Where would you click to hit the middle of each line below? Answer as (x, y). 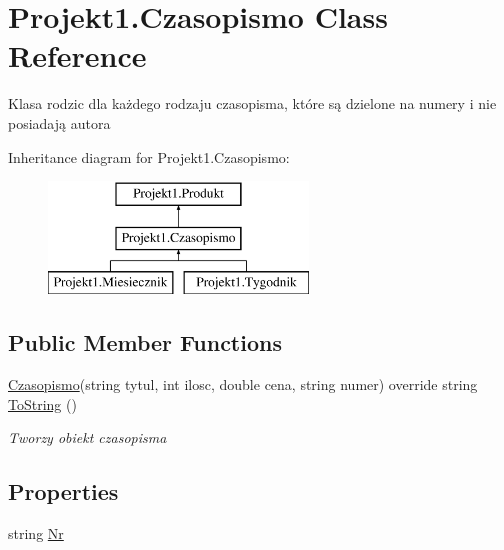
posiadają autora (59, 122)
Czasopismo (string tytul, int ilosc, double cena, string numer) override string (243, 384)
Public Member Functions (145, 342)
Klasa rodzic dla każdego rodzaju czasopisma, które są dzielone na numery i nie (252, 103)
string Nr (36, 533)
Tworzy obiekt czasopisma (87, 437)
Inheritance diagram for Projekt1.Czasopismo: (149, 156)
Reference (77, 55)
